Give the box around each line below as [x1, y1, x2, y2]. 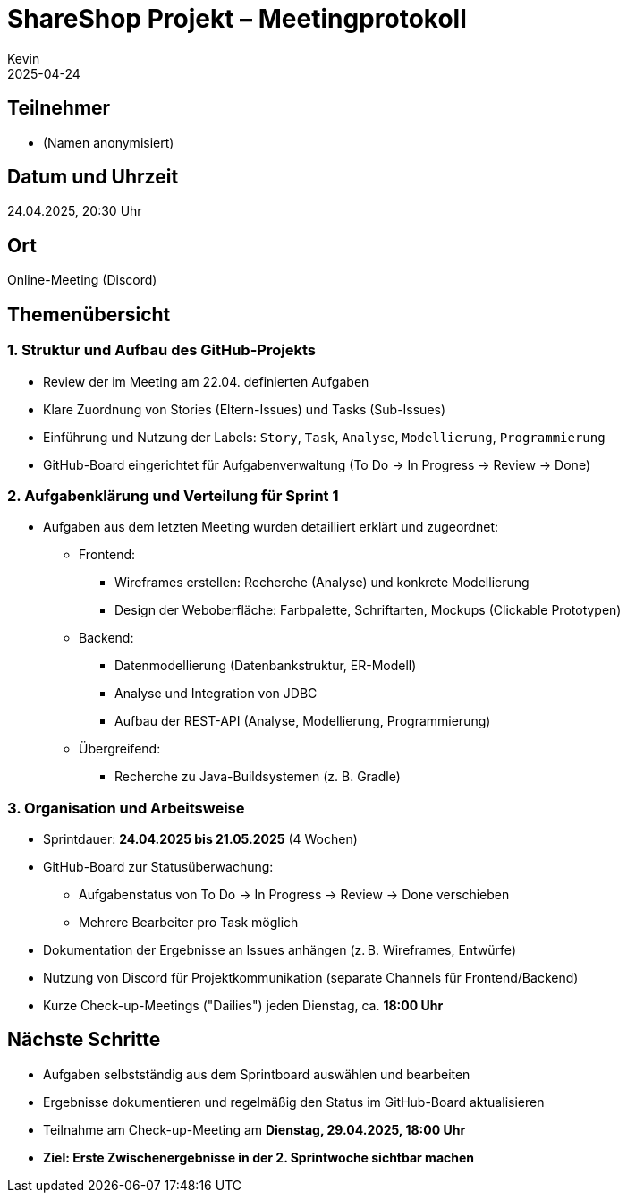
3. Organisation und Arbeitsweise [7, 798, 245, 817]
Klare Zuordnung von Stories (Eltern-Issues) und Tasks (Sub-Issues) [43, 401, 446, 417]
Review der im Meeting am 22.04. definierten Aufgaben [43, 373, 369, 389]
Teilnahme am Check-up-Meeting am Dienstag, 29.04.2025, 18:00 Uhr [43, 1121, 466, 1137]
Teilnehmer [7, 97, 111, 120]
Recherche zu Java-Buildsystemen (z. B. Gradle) [114, 769, 401, 785]
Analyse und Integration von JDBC [114, 685, 318, 702]
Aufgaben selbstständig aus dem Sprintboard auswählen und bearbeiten [43, 1066, 470, 1082]
